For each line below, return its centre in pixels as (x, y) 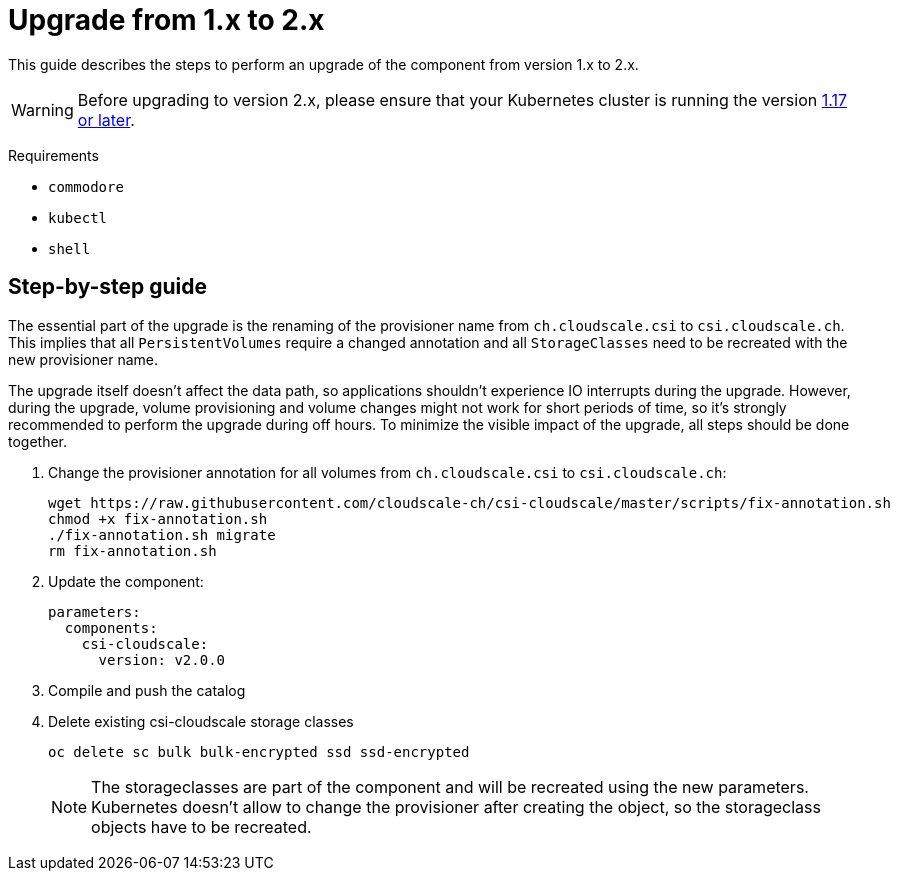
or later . (106, 119)
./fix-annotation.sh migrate (162, 534)
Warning (42, 109)
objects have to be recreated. (201, 826)
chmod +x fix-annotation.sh (158, 518)
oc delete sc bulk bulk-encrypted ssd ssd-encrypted (259, 751)
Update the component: (126, 581)
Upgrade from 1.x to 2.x (166, 20)
